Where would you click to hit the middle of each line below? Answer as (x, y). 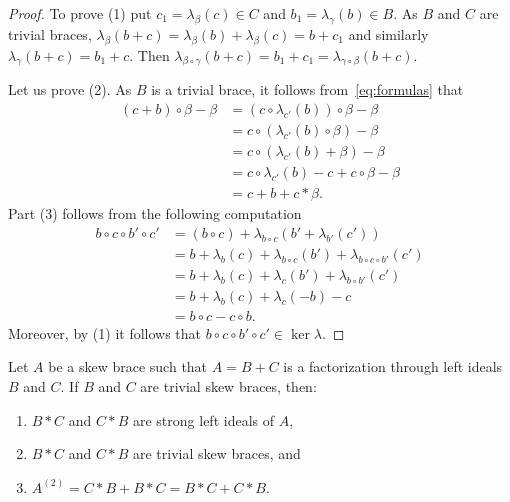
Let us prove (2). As (70, 89)
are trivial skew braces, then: (228, 386)
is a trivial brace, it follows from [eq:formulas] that (307, 89)
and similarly (388, 33)
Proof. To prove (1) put (80, 13)
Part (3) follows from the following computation (155, 213)
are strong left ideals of (203, 419)
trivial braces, (50, 33)
